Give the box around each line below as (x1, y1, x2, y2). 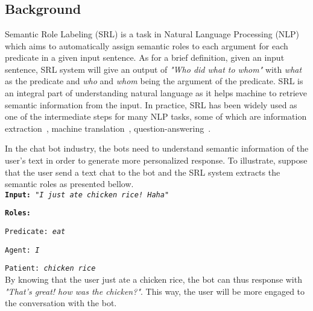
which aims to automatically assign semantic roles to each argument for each (5, 39, 288, 52)
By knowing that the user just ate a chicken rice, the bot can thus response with (5, 273, 302, 285)
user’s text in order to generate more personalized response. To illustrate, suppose (5, 153, 308, 166)
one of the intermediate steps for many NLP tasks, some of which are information (5, 110, 307, 123)
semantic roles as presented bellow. (5, 177, 134, 190)
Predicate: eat (5, 227, 66, 236)
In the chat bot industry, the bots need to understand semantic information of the (5, 142, 309, 155)
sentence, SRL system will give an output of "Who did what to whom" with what (5, 63, 302, 75)
